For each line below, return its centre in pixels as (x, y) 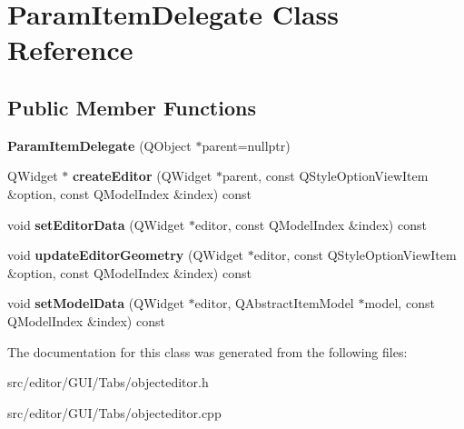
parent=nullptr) (246, 145)
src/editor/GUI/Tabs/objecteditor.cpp (114, 412)
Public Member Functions (132, 107)
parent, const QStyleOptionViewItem (325, 176)
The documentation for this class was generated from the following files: (207, 351)
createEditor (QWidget (142, 176)
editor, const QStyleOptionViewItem (355, 255)
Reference (70, 50)
